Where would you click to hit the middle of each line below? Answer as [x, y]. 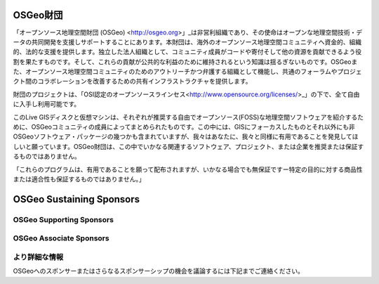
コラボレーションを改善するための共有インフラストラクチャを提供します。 [145, 82]
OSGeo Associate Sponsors [61, 238]
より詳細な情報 [38, 257]
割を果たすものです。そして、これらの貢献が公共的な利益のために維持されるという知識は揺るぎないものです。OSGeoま [185, 62]
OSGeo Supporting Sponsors [63, 219]
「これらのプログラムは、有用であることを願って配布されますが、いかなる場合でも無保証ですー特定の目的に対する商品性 [188, 169]
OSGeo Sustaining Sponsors [77, 199]
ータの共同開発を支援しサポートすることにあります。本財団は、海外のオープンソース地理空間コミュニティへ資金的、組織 [187, 41]
